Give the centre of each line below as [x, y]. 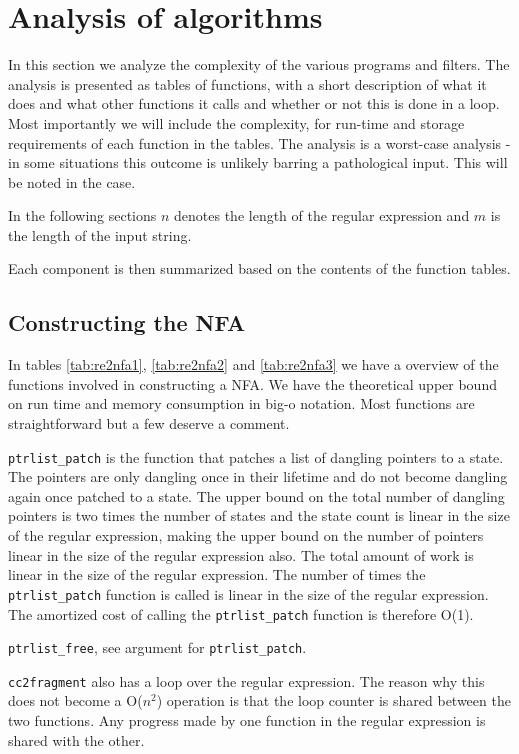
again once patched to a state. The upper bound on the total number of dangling [256, 495]
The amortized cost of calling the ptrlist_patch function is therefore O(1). [241, 613]
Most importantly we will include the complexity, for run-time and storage [236, 122]
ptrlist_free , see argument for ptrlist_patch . [157, 647]
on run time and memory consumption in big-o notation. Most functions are [241, 403]
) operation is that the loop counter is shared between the [333, 700]
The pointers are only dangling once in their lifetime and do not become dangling [258, 476]
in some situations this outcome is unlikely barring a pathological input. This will [258, 162]
